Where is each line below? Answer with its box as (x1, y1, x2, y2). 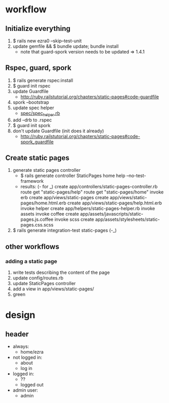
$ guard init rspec (12, 82, 50, 89)
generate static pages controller (12, 167, 81, 173)
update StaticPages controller (12, 281, 76, 287)
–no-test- (126, 172, 146, 179)
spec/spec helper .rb (20, 110, 60, 117)
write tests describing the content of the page (12, 269, 110, 276)
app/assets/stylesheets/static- (95, 216, 160, 222)
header (5, 329, 29, 338)
